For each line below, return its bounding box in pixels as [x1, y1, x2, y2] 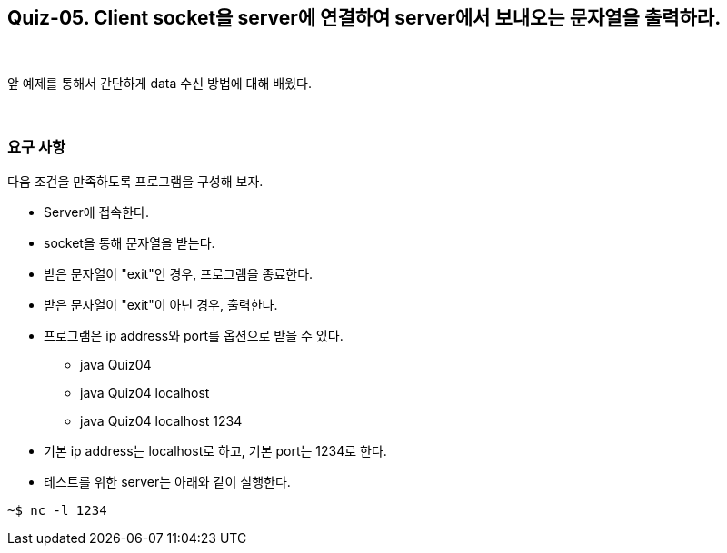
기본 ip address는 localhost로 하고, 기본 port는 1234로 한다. [44, 443, 387, 459]
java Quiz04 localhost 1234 [80, 413, 243, 430]
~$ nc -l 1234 [7, 503, 107, 518]
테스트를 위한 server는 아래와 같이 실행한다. [44, 474, 291, 490]
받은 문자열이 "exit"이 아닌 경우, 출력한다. [44, 297, 278, 313]
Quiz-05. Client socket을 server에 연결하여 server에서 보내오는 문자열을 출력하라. [7, 6, 722, 29]
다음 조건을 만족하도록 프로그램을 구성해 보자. [7, 173, 264, 190]
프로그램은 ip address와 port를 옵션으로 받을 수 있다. [44, 328, 344, 344]
